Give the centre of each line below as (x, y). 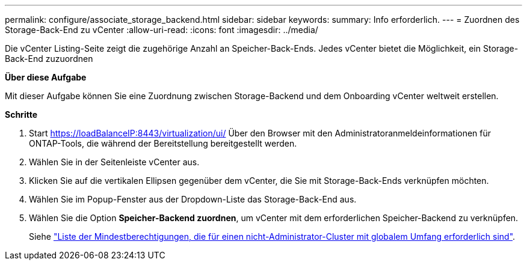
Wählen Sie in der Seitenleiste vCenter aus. (114, 162)
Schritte (21, 114)
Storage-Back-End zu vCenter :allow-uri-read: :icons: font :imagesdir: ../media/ (162, 30)
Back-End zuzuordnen (49, 59)
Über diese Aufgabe (46, 77)
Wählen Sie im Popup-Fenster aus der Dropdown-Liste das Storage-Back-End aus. (193, 199)
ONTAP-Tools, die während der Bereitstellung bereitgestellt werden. (163, 143)
